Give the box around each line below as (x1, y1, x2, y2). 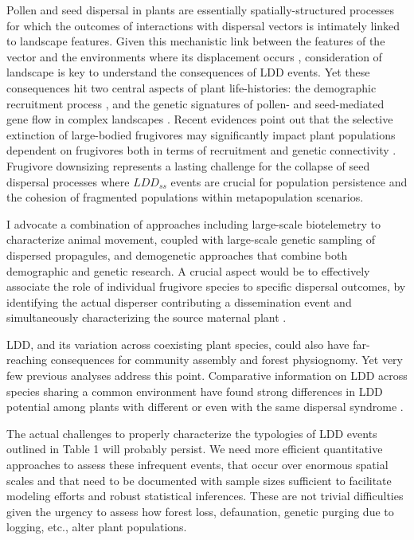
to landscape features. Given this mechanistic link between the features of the (6, 33, 385, 49)
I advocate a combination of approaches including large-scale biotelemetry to (6, 215, 381, 232)
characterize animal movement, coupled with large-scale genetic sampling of (6, 231, 375, 248)
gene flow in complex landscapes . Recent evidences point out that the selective (6, 111, 393, 127)
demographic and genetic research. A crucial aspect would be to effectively (6, 262, 370, 279)
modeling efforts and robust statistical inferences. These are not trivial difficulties (6, 487, 404, 504)
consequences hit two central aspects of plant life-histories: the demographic (6, 79, 377, 96)
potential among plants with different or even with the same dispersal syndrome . (6, 398, 404, 415)
